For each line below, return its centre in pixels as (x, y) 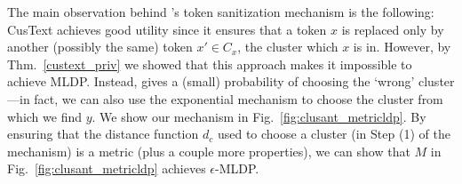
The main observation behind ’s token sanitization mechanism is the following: (221, 12)
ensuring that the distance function (103, 134)
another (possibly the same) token (100, 47)
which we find (44, 116)
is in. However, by (402, 47)
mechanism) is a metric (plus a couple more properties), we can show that (209, 151)
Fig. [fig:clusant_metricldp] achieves (107, 168)
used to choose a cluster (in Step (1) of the (334, 134)
